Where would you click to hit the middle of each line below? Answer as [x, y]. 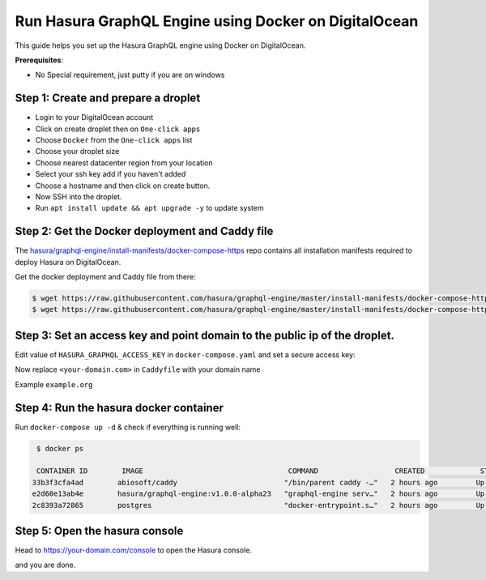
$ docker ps [60, 448]
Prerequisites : [39, 60]
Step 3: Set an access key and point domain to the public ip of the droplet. [205, 335]
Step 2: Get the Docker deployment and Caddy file [144, 231]
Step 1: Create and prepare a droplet [108, 98]
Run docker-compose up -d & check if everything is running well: [128, 427]
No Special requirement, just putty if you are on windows [130, 75]
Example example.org [54, 384]
